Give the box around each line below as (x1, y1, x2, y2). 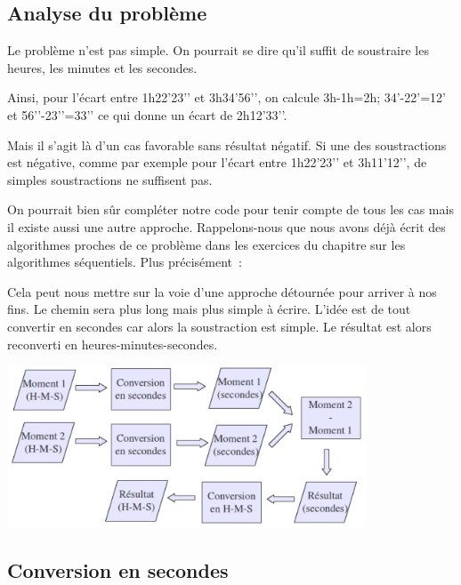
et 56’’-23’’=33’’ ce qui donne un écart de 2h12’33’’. (7, 105, 287, 124)
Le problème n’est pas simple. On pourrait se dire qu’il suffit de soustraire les (7, 41, 429, 60)
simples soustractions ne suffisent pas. (7, 170, 213, 188)
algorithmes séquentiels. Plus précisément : (7, 252, 242, 271)
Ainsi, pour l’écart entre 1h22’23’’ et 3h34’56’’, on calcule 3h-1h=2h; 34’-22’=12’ (7, 88, 446, 107)
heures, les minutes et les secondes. (7, 58, 198, 76)
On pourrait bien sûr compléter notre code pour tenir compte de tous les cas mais (7, 200, 454, 219)
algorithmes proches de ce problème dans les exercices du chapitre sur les (7, 235, 406, 253)
